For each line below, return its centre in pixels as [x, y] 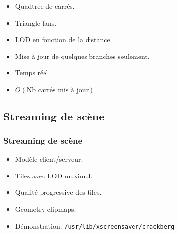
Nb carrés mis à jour [58, 90]
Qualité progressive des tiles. [58, 192]
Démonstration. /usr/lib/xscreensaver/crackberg [95, 225]
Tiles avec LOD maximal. [54, 175]
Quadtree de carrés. [45, 6]
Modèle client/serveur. [49, 159]
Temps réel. [33, 73]
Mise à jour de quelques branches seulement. [82, 56]
